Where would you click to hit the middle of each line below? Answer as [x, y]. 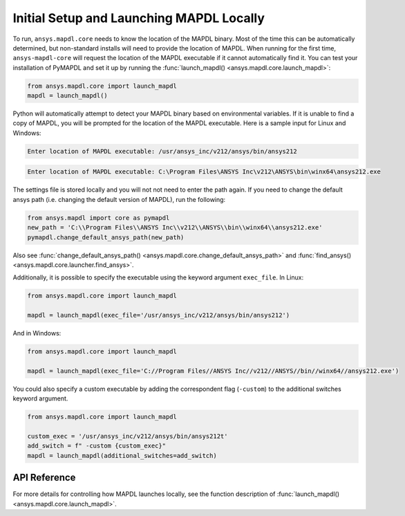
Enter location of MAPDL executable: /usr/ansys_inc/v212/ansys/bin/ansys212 [162, 151]
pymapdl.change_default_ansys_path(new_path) [106, 237]
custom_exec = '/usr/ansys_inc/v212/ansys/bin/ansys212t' [128, 436]
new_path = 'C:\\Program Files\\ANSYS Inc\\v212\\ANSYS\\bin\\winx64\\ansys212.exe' [175, 228]
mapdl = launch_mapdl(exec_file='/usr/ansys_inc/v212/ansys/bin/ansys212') [159, 315]
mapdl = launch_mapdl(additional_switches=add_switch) [122, 455]
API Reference [44, 478]
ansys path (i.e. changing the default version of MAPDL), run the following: [119, 199]
